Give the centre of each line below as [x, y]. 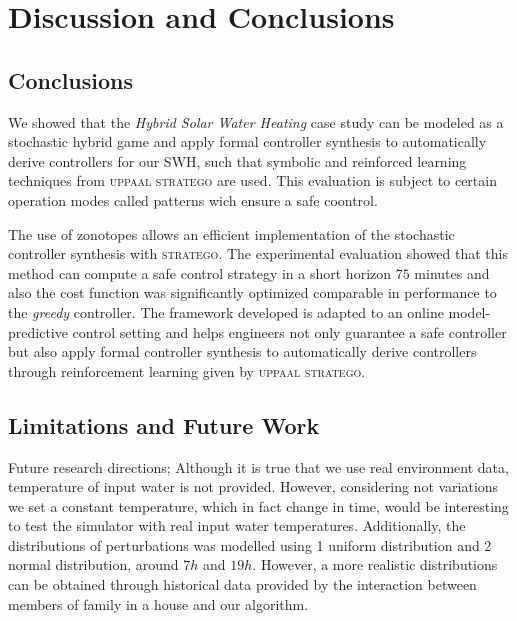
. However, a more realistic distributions [375, 564]
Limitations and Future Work [164, 424]
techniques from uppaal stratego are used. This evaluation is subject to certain [252, 180]
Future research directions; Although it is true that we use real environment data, [258, 466]
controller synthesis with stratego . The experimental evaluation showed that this [258, 253]
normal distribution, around [93, 564]
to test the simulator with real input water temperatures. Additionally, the [237, 525]
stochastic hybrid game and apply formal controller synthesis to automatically [247, 141]
